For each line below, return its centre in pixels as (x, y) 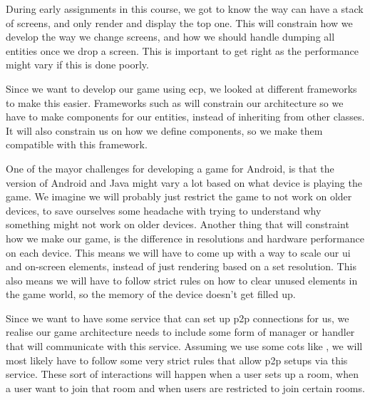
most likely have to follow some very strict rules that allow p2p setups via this (177, 360)
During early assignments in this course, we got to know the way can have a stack (185, 9)
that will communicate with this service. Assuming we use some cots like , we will (184, 346)
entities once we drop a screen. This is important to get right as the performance (182, 50)
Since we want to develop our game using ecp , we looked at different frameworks (181, 88)
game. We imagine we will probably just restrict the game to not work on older (179, 196)
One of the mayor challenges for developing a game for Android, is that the (170, 168)
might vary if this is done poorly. (77, 65)
